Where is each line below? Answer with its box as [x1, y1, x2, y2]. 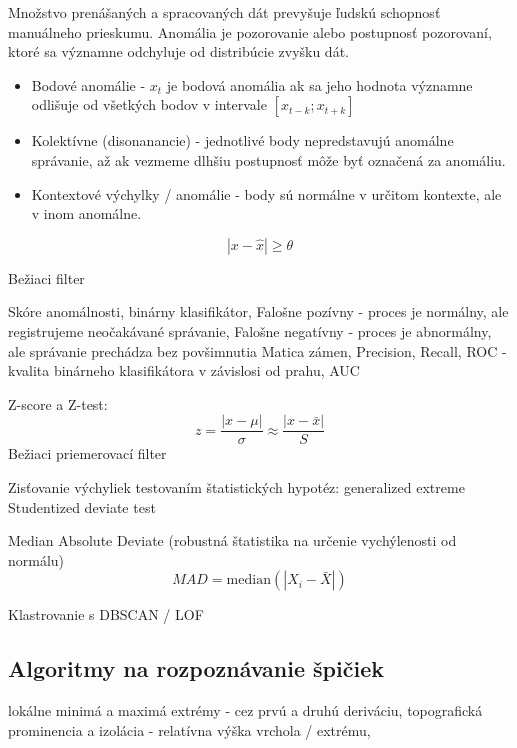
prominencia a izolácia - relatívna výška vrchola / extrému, [8, 719, 371, 740]
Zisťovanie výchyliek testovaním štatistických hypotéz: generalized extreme [8, 476, 465, 497]
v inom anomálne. [31, 203, 142, 224]
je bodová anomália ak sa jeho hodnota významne [166, 74, 473, 95]
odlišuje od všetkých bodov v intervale [31, 94, 267, 115]
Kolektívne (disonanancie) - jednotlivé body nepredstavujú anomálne [31, 130, 454, 151]
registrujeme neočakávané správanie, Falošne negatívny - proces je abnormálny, [8, 320, 492, 341]
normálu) [8, 549, 65, 570]
